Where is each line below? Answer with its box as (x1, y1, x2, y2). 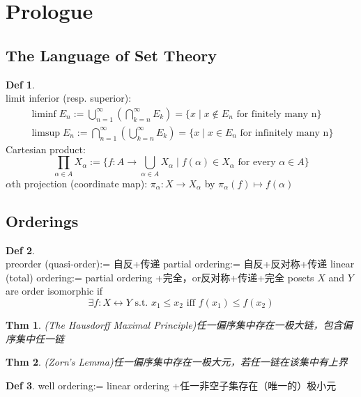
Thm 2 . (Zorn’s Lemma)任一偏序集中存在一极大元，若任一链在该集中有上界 (6, 355, 348, 369)
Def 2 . (6, 242, 35, 257)
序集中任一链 (6, 331, 64, 345)
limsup (31, 127, 60, 138)
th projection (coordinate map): (11, 176, 148, 190)
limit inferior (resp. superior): (6, 91, 132, 105)
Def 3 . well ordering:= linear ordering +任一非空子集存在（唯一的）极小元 (6, 377, 337, 392)
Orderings (6, 210, 79, 231)
